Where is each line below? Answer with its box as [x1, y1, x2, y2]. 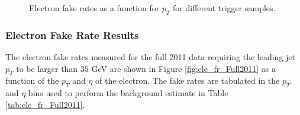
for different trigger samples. [173, 2, 276, 14]
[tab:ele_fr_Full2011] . [5, 98, 85, 110]
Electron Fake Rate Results [5, 27, 139, 42]
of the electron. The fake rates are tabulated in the [95, 74, 280, 87]
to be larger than [16, 62, 78, 74]
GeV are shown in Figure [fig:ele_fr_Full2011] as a [91, 62, 276, 74]
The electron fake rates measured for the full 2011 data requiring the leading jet [5, 51, 295, 63]
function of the [5, 74, 59, 87]
